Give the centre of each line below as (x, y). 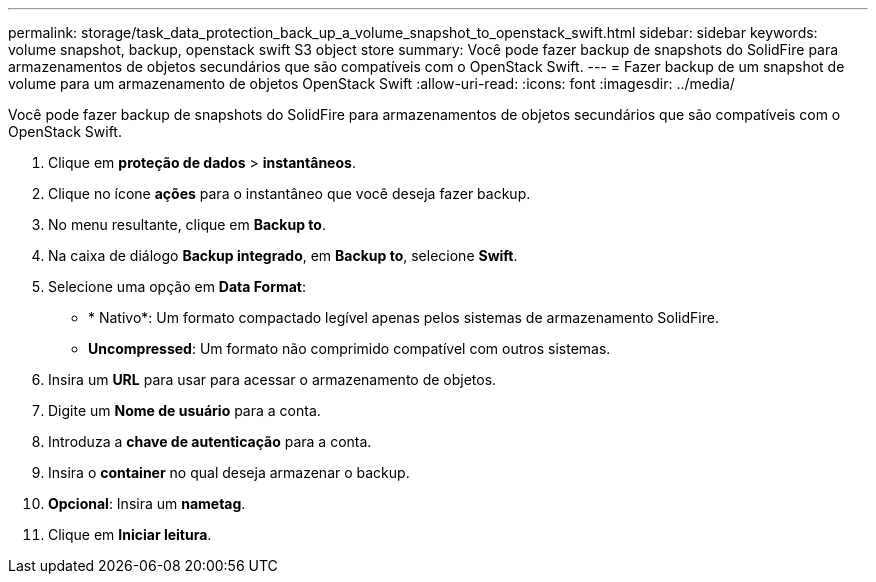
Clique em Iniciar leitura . (130, 534)
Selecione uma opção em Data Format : (177, 286)
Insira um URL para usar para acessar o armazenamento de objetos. (272, 379)
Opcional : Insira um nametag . (147, 503)
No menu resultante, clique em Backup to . (187, 224)
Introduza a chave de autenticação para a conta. (210, 441)
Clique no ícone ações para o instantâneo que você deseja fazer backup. (289, 193)
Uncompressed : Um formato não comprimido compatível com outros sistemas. (349, 348)
